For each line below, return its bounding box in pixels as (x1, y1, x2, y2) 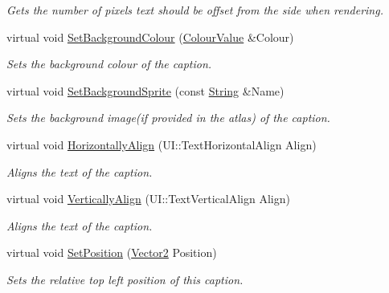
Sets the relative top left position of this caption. (6, 271, 244, 287)
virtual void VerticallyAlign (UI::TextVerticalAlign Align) (6, 190, 290, 207)
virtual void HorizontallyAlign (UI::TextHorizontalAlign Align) (6, 136, 317, 153)
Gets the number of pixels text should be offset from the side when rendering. (6, 2, 383, 18)
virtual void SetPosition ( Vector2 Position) (6, 244, 217, 261)
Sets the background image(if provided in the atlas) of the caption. (6, 109, 330, 126)
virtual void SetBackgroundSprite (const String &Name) (6, 82, 285, 99)
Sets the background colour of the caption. (6, 55, 212, 72)
